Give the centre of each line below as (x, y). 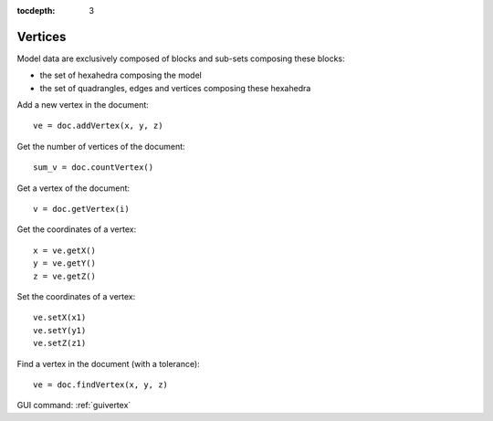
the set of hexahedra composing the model (121, 75)
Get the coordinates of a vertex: (77, 229)
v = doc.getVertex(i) (81, 209)
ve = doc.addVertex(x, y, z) (98, 126)
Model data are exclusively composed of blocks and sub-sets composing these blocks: (181, 58)
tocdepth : (36, 11)
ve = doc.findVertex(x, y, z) (101, 384)
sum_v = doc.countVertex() (94, 168)
